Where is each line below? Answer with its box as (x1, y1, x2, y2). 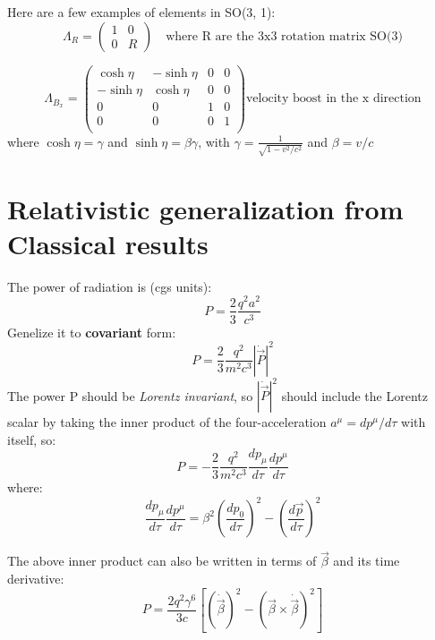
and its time (333, 551, 400, 570)
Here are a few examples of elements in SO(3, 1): (7, 3, 276, 21)
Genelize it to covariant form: (7, 322, 176, 341)
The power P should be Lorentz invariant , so (7, 386, 253, 405)
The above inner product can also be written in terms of (7, 551, 317, 570)
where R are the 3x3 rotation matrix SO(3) (166, 30, 403, 43)
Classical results (7, 225, 209, 261)
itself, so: (7, 430, 56, 448)
